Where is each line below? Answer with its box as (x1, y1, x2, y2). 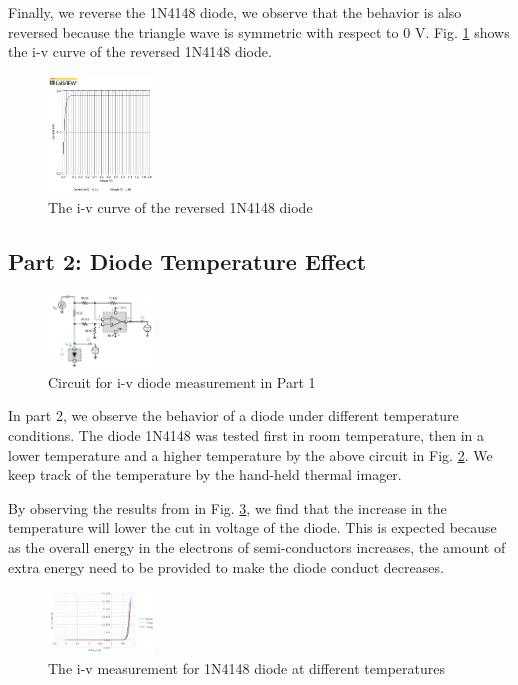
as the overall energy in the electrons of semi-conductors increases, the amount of (8, 536, 506, 557)
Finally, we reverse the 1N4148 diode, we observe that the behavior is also (8, 2, 462, 22)
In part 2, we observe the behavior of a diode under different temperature (8, 405, 459, 426)
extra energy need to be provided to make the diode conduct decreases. (8, 556, 444, 577)
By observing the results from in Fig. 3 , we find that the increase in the (8, 497, 447, 518)
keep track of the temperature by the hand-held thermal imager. (8, 464, 402, 485)
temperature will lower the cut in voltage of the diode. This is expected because (8, 517, 497, 538)
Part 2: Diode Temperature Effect (8, 245, 367, 276)
